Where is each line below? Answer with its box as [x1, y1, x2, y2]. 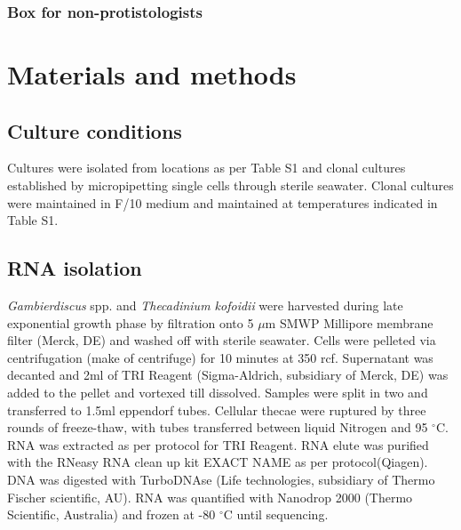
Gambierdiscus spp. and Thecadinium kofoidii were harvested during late [7, 296, 403, 314]
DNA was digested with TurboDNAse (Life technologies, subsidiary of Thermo [7, 470, 435, 488]
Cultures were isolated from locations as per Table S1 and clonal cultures [7, 158, 406, 177]
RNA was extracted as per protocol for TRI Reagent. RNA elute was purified [7, 435, 429, 454]
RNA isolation [7, 254, 142, 282]
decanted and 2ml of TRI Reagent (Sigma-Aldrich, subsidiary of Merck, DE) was [7, 365, 449, 384]
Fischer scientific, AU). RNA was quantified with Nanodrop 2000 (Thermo [7, 487, 413, 506]
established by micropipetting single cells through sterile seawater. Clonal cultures [7, 176, 454, 195]
